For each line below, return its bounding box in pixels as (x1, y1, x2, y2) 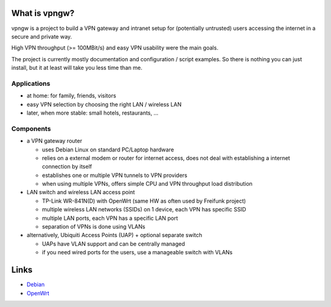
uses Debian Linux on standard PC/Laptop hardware (42, 146, 174, 153)
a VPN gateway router (26, 137, 83, 145)
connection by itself (42, 163, 92, 170)
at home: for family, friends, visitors (26, 92, 116, 99)
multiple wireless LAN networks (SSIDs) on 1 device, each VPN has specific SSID (42, 206, 246, 213)
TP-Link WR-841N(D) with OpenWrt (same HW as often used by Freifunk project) (42, 197, 246, 205)
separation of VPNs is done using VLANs (42, 223, 145, 230)
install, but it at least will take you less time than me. (11, 64, 143, 72)
